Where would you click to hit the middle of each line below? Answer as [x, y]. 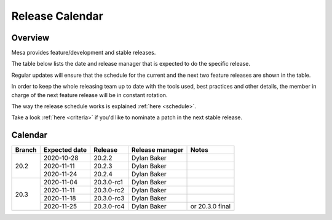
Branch [26, 150]
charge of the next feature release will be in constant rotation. [89, 95]
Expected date [65, 150]
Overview [30, 38]
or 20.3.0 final [210, 206]
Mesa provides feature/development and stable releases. [84, 53]
